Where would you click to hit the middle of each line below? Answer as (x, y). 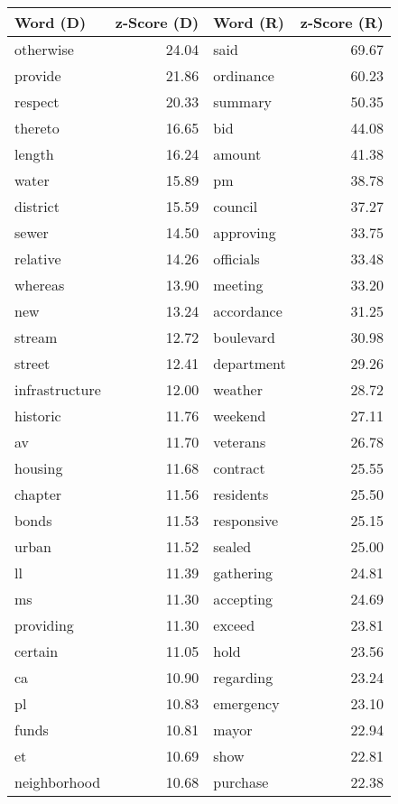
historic (38, 416)
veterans (240, 442)
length (34, 154)
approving (245, 232)
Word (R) (249, 22)
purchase (241, 782)
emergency (246, 703)
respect (37, 102)
